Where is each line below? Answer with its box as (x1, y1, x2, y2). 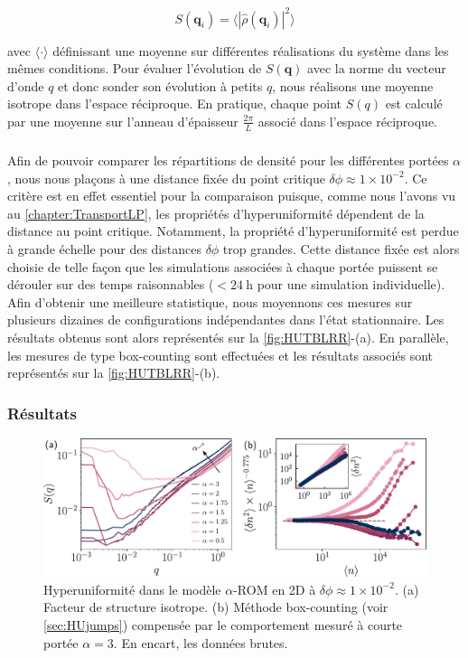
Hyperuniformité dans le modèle (43, 579, 221, 598)
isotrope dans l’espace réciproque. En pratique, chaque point (7, 94, 342, 113)
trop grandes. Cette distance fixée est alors (222, 240, 460, 258)
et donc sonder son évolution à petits (58, 76, 263, 95)
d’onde (7, 76, 44, 95)
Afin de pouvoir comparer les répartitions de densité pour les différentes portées (7, 151, 449, 170)
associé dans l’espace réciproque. (257, 111, 438, 130)
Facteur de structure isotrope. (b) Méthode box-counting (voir (43, 597, 388, 616)
